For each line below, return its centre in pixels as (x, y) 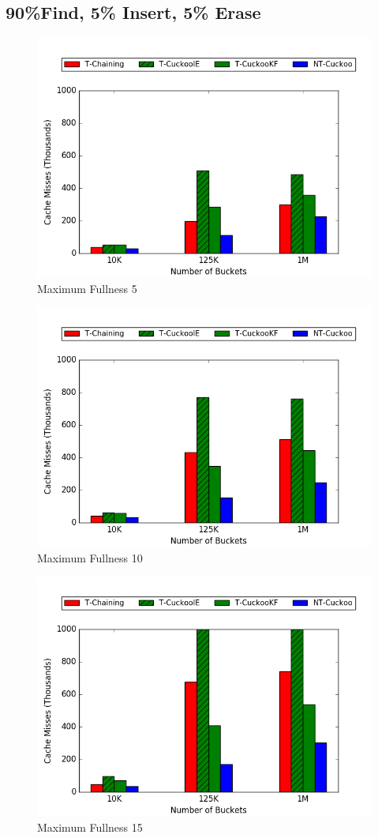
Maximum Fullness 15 (90, 827)
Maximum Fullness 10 (90, 557)
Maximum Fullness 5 (87, 288)
